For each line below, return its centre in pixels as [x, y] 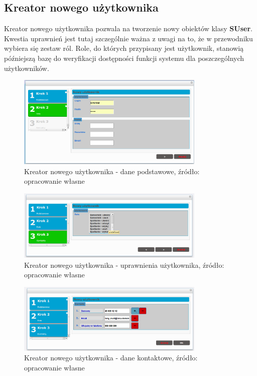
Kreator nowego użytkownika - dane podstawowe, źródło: [112, 171]
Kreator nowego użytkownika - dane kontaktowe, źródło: [111, 358]
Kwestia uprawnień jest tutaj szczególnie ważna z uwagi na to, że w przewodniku [128, 38]
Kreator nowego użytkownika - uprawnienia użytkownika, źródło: [124, 265]
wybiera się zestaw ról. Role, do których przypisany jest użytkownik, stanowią [124, 48]
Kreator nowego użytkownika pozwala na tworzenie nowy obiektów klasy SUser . [128, 28]
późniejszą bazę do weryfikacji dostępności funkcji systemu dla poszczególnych [124, 58]
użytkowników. [27, 68]
